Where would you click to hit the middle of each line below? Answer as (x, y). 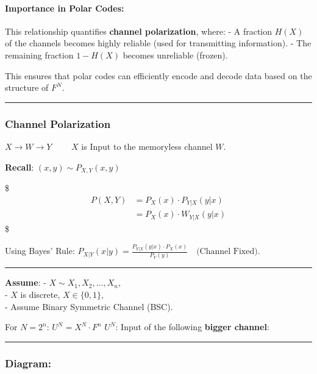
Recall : (20, 167)
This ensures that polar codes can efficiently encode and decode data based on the (158, 75)
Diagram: (28, 363)
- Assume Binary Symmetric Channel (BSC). (89, 306)
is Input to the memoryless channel (147, 146)
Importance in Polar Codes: (65, 8)
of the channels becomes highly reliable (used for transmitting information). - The (158, 43)
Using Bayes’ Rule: (40, 251)
